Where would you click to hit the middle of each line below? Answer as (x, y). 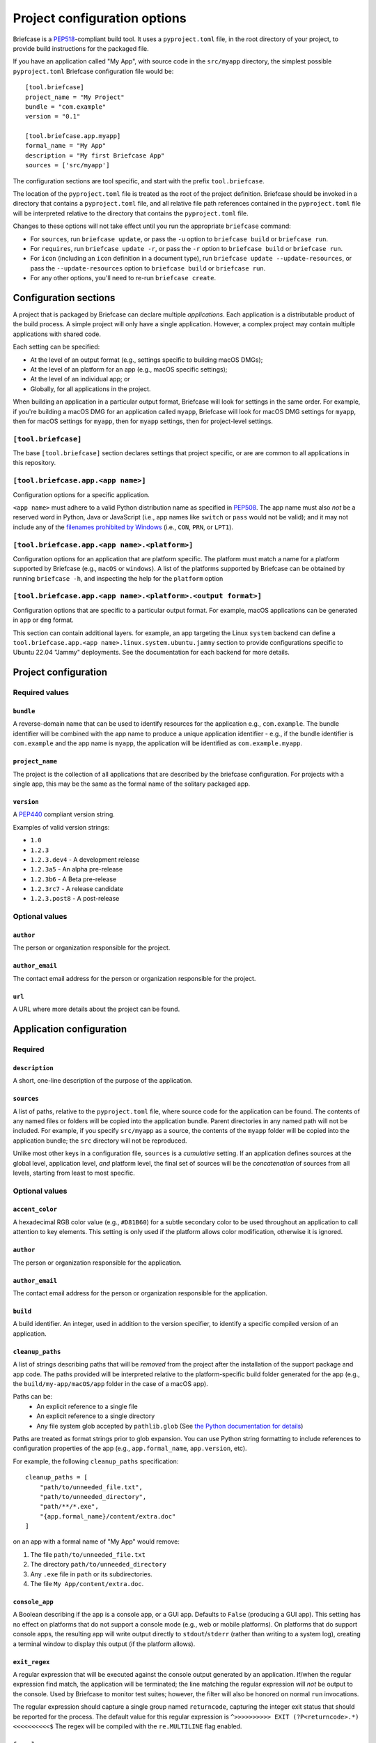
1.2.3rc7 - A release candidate (77, 889)
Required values (41, 692)
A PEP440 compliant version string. (64, 814)
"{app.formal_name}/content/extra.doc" (108, 1516)
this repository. (34, 463)
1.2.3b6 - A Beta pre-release (73, 879)
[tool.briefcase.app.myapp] (73, 136)
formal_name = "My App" (66, 146)
